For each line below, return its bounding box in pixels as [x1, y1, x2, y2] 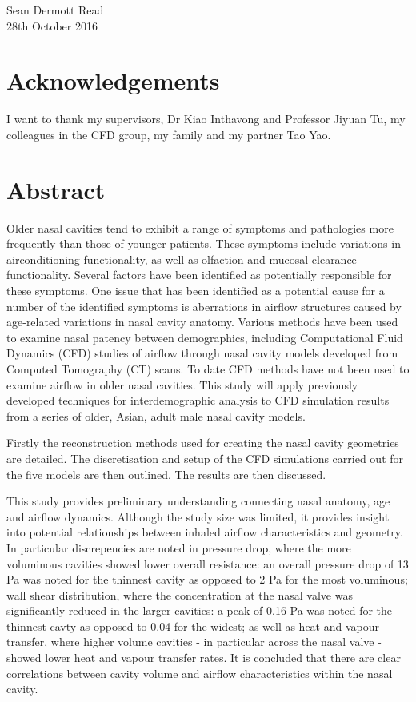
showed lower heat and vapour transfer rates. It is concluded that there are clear [6, 649, 401, 666]
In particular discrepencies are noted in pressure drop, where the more [6, 539, 351, 556]
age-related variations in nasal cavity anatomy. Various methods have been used [6, 313, 398, 330]
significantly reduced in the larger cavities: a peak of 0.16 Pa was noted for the [6, 602, 393, 619]
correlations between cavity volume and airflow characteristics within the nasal [6, 664, 393, 681]
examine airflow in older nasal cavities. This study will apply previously [6, 376, 358, 393]
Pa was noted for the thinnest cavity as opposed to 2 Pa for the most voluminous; [6, 571, 408, 588]
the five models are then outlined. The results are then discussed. [6, 465, 326, 482]
